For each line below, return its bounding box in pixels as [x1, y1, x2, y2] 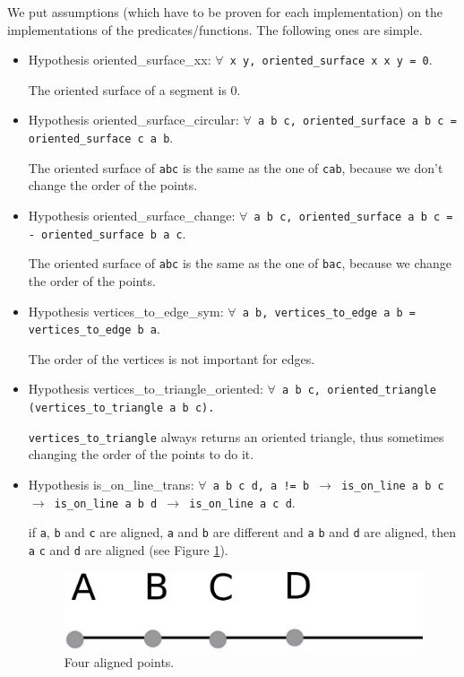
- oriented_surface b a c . [28, 223, 186, 242]
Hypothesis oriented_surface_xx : [28, 50, 211, 69]
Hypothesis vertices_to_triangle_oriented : [28, 379, 263, 398]
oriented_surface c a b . [28, 128, 174, 147]
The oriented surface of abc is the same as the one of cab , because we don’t [28, 158, 443, 177]
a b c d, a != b [212, 480, 310, 493]
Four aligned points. [64, 653, 175, 672]
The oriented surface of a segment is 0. [28, 80, 241, 99]
